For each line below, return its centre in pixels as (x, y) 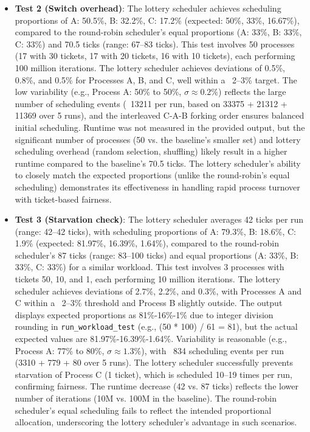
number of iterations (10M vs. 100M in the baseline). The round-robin (146, 398)
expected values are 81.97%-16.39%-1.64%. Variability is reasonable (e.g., (151, 339)
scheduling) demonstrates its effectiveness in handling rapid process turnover (157, 186)
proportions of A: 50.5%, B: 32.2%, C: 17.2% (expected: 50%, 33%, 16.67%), (157, 20)
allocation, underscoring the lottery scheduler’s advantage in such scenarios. (156, 422)
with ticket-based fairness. (63, 199)
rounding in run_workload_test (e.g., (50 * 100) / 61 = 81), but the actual (156, 326)
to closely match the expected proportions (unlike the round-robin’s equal (152, 175)
